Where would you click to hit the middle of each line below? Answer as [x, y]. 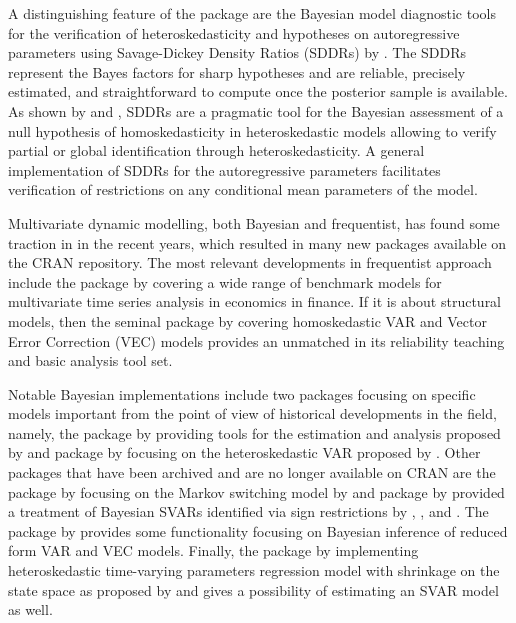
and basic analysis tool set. [90, 360]
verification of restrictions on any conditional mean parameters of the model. [243, 189]
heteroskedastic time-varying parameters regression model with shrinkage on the [254, 570]
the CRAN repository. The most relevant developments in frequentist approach [250, 262]
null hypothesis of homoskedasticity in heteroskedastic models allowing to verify [252, 130]
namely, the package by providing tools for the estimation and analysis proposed [254, 432]
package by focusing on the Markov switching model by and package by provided [256, 491]
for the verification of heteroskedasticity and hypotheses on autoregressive [234, 32]
